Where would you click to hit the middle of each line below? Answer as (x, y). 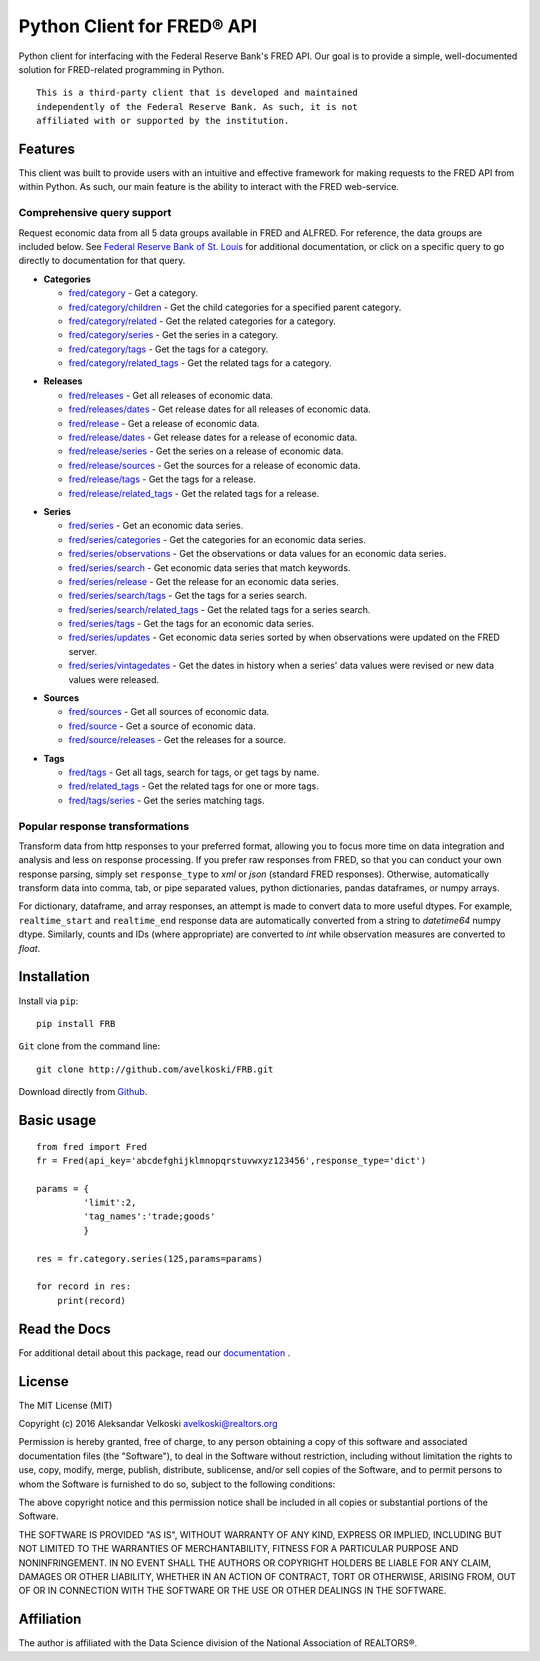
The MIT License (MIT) (65, 1405)
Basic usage (57, 1120)
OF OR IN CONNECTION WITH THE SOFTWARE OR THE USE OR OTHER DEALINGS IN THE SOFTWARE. (232, 1591)
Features (46, 148)
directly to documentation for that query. (102, 261)
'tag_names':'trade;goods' (149, 1216)
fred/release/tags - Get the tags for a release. (162, 479)
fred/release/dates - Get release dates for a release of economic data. (213, 437)
